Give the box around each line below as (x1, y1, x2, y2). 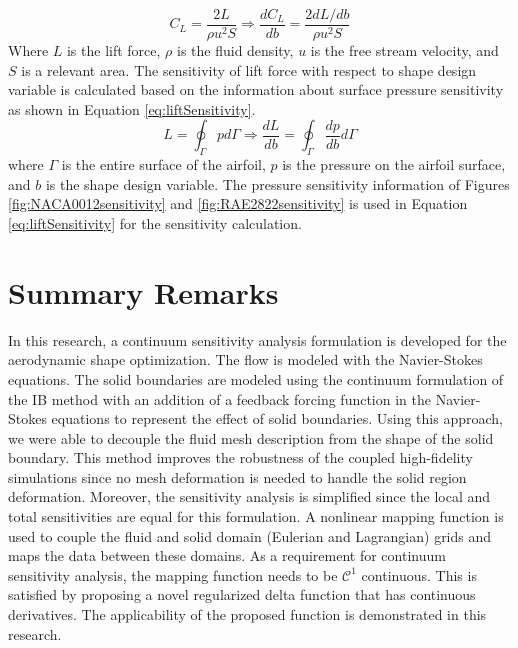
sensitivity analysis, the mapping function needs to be (8, 564, 338, 585)
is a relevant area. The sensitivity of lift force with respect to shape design (21, 59, 477, 80)
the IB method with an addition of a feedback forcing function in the (8, 388, 431, 409)
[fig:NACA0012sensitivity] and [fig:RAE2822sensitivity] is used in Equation (8, 193, 468, 214)
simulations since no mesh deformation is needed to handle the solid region (8, 466, 467, 487)
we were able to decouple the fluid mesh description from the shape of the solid (8, 427, 494, 448)
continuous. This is (361, 564, 477, 585)
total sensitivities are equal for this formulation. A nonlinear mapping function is (8, 506, 504, 527)
